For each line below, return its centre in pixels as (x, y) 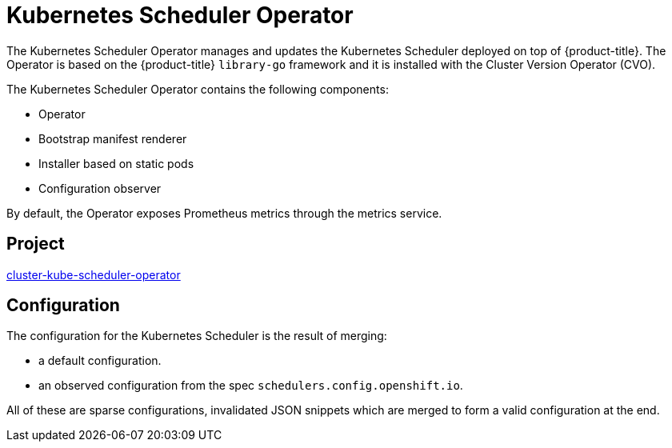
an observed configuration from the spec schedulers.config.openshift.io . (251, 386)
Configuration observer (100, 188)
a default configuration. (100, 361)
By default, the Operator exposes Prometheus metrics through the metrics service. (224, 213)
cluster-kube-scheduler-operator (94, 274)
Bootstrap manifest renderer (113, 138)
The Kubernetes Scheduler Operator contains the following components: (198, 89)
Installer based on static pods (116, 163)
